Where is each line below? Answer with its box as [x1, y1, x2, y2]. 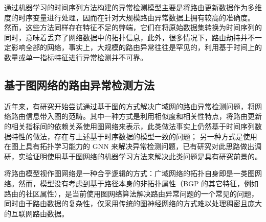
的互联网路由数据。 [4, 208, 69, 218]
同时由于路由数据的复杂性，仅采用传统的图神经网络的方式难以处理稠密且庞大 [4, 198, 262, 209]
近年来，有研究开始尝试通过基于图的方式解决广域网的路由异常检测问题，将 [4, 101, 255, 111]
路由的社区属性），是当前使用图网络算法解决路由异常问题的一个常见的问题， [4, 188, 258, 199]
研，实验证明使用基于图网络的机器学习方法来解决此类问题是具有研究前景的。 [4, 151, 262, 161]
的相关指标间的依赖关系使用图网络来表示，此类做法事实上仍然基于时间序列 [4, 120, 255, 131]
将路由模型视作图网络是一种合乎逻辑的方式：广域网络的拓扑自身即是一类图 [4, 168, 255, 179]
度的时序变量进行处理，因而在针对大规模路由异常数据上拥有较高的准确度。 [4, 12, 255, 22]
